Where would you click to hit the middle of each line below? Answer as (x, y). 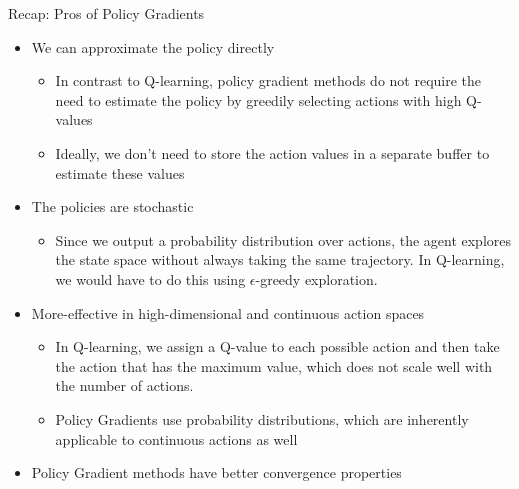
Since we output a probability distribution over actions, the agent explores (283, 239)
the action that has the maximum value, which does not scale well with (274, 365)
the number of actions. (124, 385)
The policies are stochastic (112, 206)
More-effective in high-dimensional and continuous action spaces (228, 312)
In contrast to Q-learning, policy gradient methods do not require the (268, 80)
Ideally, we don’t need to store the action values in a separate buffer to (272, 152)
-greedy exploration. (316, 278)
